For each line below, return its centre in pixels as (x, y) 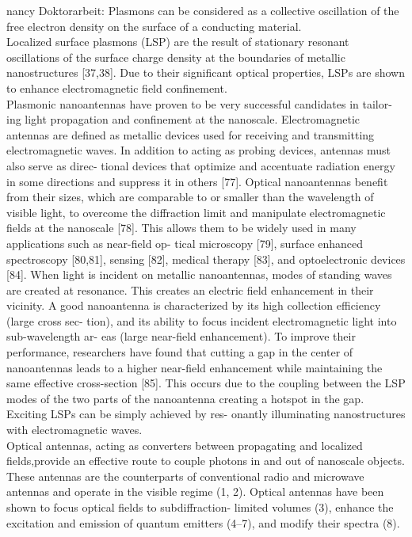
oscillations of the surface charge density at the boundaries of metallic (176, 57)
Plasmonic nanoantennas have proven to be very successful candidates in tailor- (199, 103)
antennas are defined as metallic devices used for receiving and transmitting (191, 134)
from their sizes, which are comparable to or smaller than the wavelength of (190, 197)
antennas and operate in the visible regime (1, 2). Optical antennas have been (195, 491)
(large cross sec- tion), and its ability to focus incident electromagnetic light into (202, 320)
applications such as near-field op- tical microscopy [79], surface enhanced (185, 243)
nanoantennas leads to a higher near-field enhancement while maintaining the (195, 367)
